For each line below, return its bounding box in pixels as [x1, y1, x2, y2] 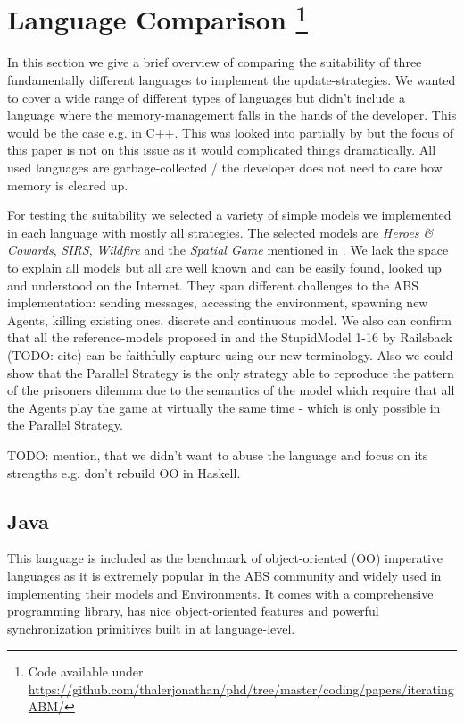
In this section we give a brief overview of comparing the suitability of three [7, 53, 422, 71]
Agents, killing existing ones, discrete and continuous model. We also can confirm [7, 310, 452, 329]
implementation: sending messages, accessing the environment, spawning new [7, 293, 428, 312]
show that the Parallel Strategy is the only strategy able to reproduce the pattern [7, 363, 454, 382]
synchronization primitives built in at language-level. [7, 618, 295, 637]
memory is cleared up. [7, 175, 128, 194]
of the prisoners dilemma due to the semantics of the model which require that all [7, 381, 455, 399]
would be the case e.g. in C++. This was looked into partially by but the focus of [7, 122, 454, 141]
